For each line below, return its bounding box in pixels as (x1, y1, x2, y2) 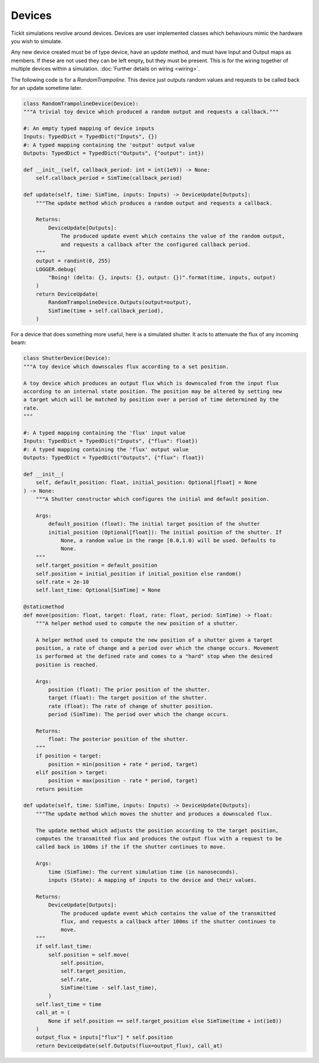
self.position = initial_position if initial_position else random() (35, 570, 242, 577)
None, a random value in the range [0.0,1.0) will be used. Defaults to (60, 537, 276, 544)
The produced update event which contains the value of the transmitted (60, 910, 276, 917)
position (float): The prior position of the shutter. (48, 687, 211, 693)
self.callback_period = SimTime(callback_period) (35, 175, 183, 182)
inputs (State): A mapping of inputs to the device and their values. (48, 877, 257, 883)
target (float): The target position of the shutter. (48, 694, 207, 701)
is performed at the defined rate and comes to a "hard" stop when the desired (35, 653, 273, 660)
